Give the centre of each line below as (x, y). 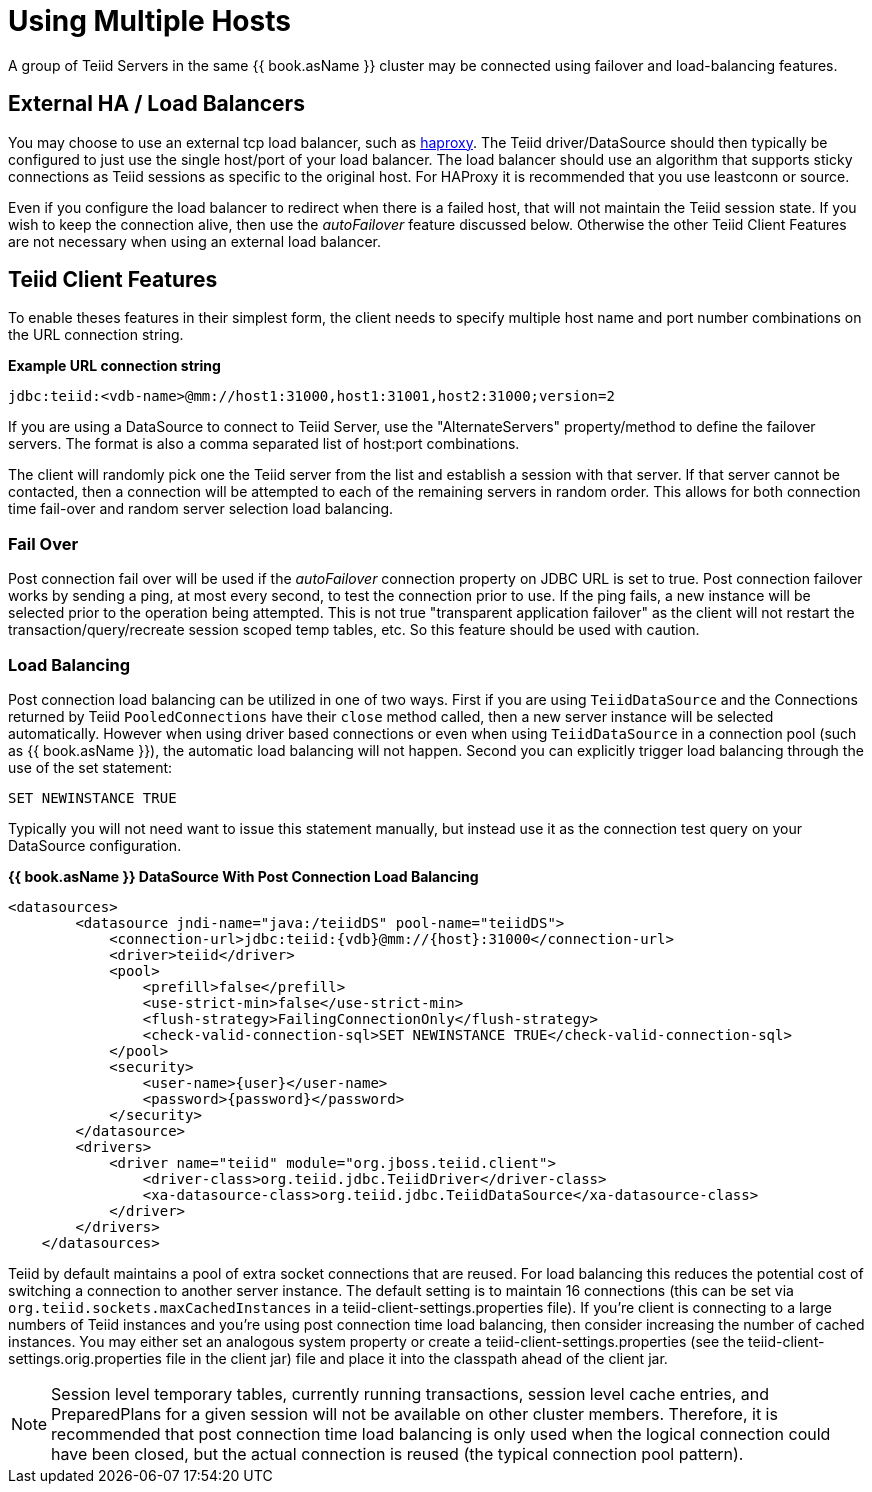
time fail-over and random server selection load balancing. (201, 509)
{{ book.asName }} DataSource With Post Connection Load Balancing (243, 876)
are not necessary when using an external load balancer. (195, 241)
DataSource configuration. (95, 845)
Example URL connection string (114, 366)
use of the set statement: (90, 767)
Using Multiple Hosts (149, 21)
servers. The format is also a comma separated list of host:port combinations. (264, 444)
